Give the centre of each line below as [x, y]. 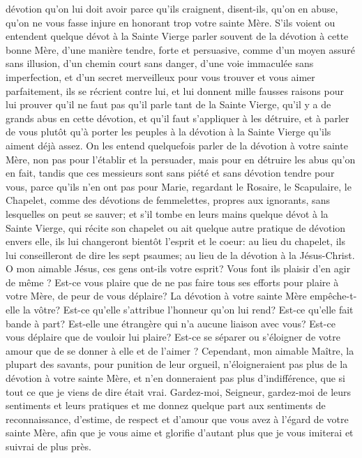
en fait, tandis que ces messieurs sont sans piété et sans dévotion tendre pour [170, 173]
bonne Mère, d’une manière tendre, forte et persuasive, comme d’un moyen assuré [181, 49]
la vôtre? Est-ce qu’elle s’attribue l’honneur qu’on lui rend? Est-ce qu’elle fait [188, 310]
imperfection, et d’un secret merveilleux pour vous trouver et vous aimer [160, 76]
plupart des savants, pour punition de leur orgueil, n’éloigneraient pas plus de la [177, 364]
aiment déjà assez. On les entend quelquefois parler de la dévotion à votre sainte [177, 145]
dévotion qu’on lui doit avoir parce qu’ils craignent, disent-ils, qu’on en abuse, [172, 8]
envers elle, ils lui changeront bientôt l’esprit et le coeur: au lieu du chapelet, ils [175, 241]
